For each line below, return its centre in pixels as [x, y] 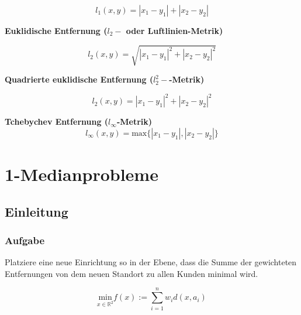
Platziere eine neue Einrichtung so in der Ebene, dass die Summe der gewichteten [151, 262]
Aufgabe [25, 240]
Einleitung [37, 211]
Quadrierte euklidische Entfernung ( [79, 79]
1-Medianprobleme [82, 174]
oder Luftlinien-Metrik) [174, 30]
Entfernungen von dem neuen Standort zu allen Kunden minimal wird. [132, 273]
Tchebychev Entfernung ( [57, 121]
